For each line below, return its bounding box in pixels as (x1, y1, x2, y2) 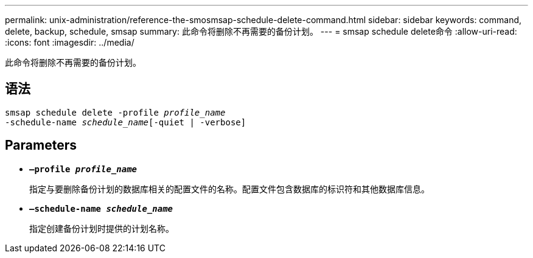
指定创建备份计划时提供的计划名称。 (29, 223, 174, 234)
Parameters (5, 138, 77, 153)
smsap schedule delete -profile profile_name (5, 107, 226, 117)
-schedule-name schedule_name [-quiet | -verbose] (5, 117, 246, 127)
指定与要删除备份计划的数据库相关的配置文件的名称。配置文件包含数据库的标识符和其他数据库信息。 (29, 183, 430, 194)
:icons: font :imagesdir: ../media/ (5, 37, 134, 47)
